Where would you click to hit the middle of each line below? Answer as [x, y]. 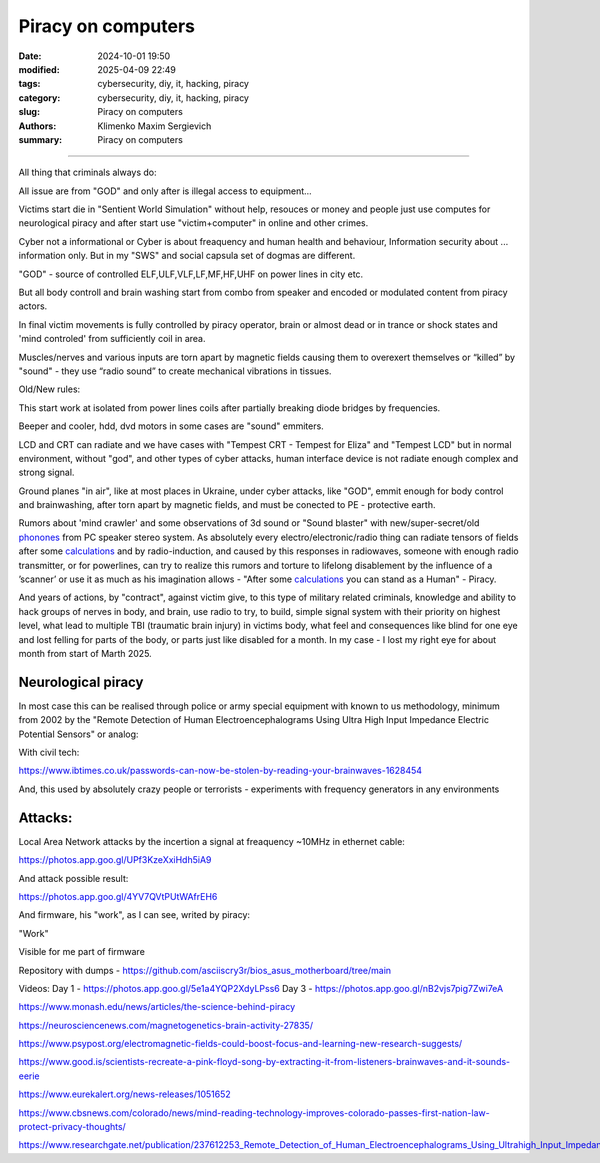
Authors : [37, 126]
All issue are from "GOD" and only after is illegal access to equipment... [165, 191]
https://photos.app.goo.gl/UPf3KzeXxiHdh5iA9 [115, 860]
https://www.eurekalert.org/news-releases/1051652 [125, 1094]
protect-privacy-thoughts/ [72, 1127]
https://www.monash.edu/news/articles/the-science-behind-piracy [156, 1007]
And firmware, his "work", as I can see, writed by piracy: [134, 915]
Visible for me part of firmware [81, 952]
